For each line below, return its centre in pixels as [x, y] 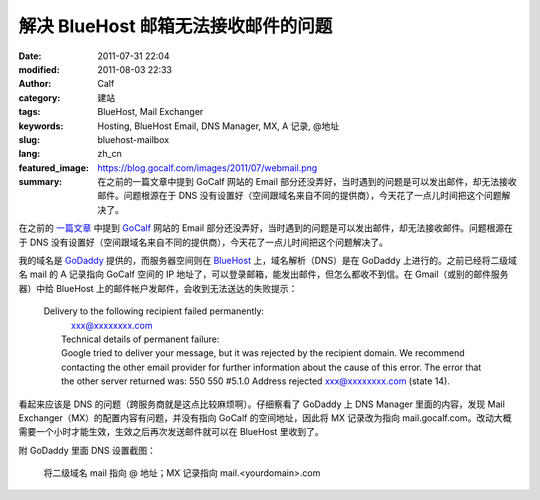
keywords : [41, 126]
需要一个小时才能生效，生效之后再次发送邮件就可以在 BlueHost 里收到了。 [171, 432]
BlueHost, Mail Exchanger [150, 112]
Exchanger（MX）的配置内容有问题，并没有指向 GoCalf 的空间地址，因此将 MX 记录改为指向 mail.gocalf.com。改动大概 [265, 417]
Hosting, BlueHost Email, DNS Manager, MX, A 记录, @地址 [218, 126]
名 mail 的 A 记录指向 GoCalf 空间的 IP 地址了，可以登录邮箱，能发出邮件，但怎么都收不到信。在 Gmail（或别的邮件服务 [263, 274]
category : [39, 97]
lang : [29, 154]
